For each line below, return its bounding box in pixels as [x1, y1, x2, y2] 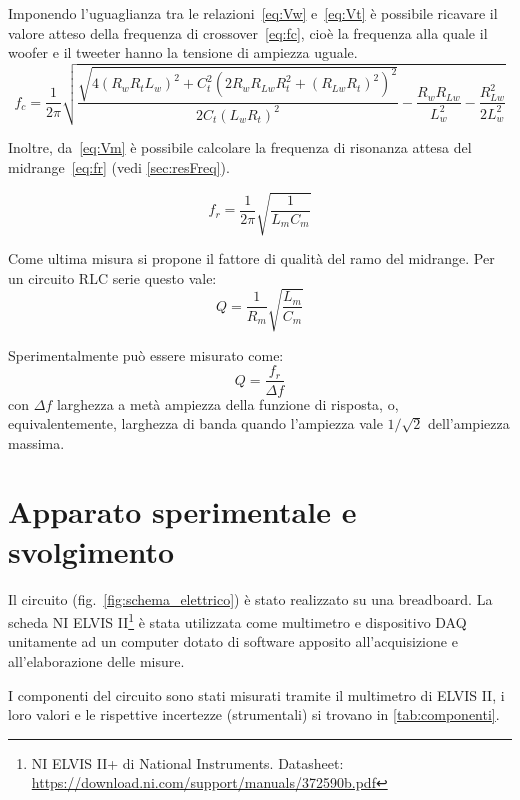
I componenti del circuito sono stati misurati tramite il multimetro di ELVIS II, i [8, 684, 505, 705]
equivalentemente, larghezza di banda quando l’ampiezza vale [8, 413, 383, 434]
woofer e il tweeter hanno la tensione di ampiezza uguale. [8, 42, 358, 63]
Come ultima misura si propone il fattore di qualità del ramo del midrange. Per [8, 248, 495, 269]
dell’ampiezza [428, 413, 510, 434]
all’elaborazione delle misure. [8, 651, 185, 672]
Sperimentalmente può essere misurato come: [8, 344, 284, 365]
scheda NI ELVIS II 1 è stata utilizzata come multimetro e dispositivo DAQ [8, 609, 467, 632]
